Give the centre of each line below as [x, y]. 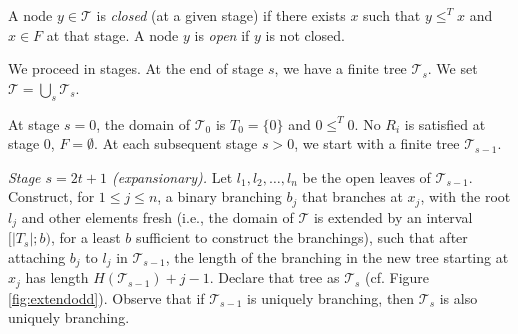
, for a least [85, 237]
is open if [222, 34]
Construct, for [51, 196]
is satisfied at [445, 123]
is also [458, 297]
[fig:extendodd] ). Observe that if [106, 297]
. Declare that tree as [274, 277]
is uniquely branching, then [331, 297]
